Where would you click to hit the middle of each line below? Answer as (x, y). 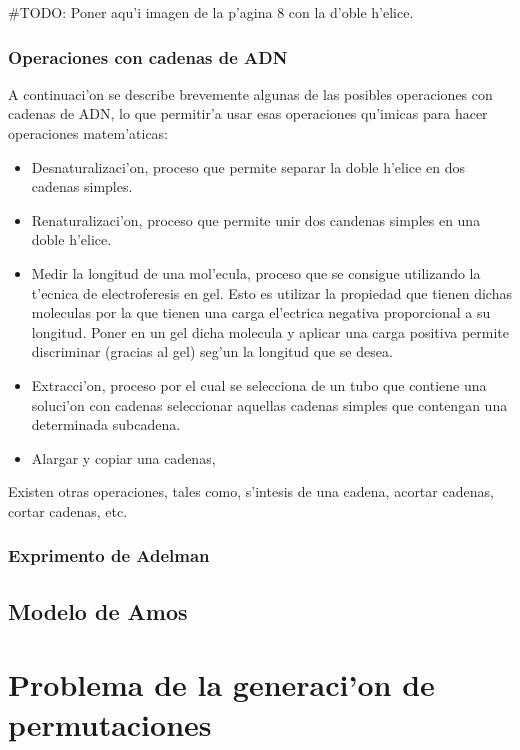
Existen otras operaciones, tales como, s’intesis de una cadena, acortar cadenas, (251, 491)
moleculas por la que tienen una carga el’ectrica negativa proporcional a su (261, 312)
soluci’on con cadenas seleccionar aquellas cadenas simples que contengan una (269, 404)
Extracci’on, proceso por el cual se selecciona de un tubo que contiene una (259, 384)
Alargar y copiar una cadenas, (123, 457)
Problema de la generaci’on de (221, 684)
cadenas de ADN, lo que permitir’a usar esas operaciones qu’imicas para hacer (248, 113)
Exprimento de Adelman (109, 555)
